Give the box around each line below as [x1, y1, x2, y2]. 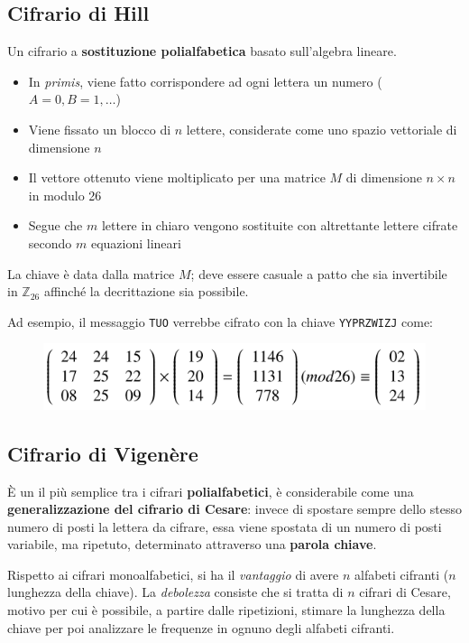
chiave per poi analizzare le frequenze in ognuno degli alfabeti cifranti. [7, 618, 395, 637]
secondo [28, 233, 72, 252]
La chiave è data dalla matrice [7, 264, 175, 283]
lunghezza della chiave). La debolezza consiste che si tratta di [7, 582, 344, 601]
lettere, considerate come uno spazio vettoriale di [186, 119, 457, 138]
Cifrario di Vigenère [7, 439, 198, 467]
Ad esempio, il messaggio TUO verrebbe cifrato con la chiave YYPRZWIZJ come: [7, 312, 433, 331]
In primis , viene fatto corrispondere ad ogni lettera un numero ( [28, 71, 382, 90]
